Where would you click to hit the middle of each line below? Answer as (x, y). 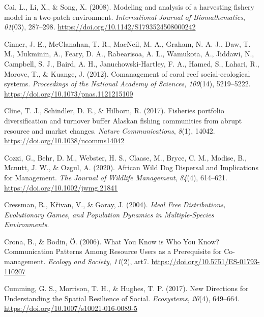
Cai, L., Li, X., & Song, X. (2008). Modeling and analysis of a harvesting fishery (129, 7)
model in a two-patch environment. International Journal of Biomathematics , (125, 17)
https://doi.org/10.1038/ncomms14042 (64, 140)
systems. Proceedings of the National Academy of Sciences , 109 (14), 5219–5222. (127, 84)
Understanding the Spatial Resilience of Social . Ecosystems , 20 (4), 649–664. (122, 298)
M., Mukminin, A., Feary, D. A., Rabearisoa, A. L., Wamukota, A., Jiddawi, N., (129, 54)
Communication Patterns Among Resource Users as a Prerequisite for (113, 251)
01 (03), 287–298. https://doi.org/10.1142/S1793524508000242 (100, 27)
